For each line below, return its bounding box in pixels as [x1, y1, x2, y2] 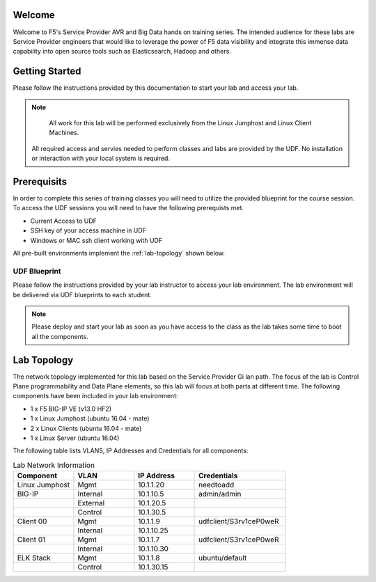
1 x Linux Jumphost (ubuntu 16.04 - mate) [30, 414, 150, 423]
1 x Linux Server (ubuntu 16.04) [30, 434, 120, 442]
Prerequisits [13, 175, 68, 187]
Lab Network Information [13, 460, 95, 470]
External [77, 498, 105, 508]
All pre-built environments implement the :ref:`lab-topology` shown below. [13, 249, 226, 258]
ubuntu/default [198, 553, 247, 563]
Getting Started [13, 65, 81, 77]
